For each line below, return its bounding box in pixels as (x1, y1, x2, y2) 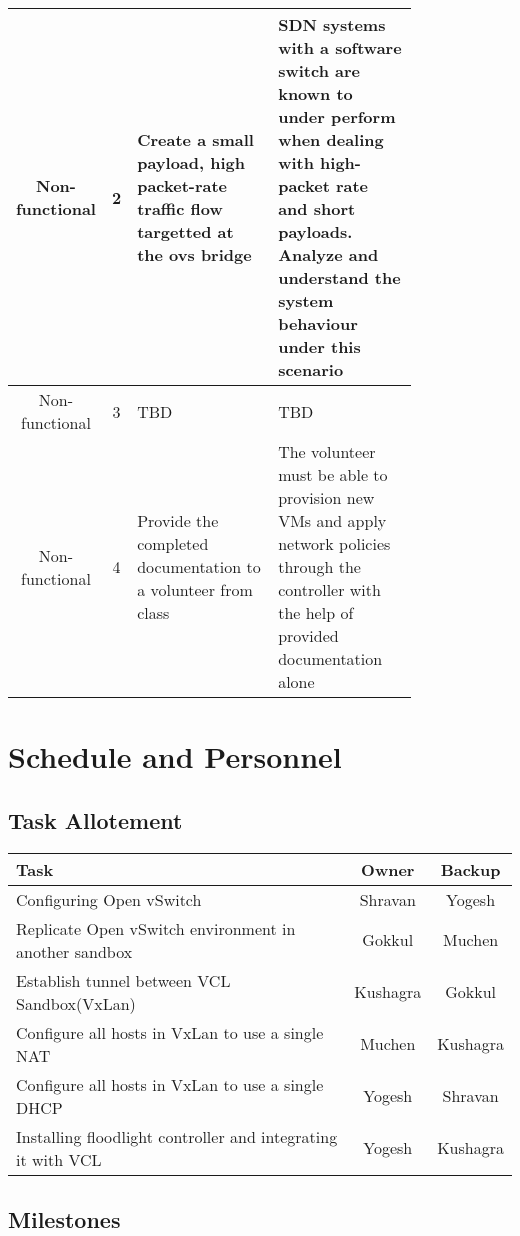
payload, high (137, 151, 245, 174)
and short (278, 197, 356, 220)
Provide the (137, 509, 219, 532)
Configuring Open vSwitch (16, 887, 202, 911)
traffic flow (137, 197, 223, 220)
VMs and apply (278, 509, 387, 532)
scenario (278, 358, 344, 381)
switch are (278, 59, 360, 82)
